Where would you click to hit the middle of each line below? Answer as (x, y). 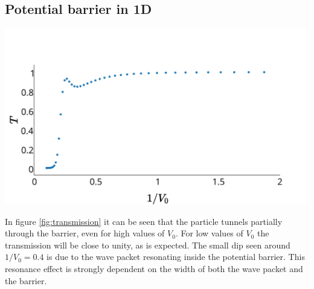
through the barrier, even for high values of (85, 233)
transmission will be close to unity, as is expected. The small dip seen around (148, 245)
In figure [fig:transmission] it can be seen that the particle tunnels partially (144, 221)
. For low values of (209, 233)
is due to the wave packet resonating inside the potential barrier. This (176, 257)
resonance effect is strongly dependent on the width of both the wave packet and (154, 269)
